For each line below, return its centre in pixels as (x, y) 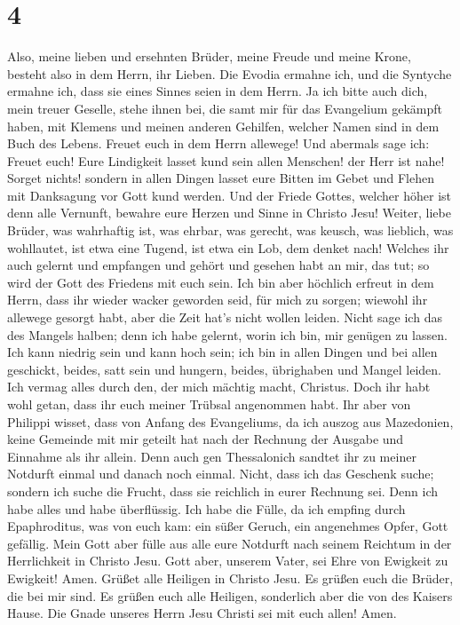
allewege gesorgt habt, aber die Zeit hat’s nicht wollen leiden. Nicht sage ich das (225, 317)
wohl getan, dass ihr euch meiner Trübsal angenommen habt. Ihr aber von (209, 404)
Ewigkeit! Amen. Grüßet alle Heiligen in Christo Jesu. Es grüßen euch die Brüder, (230, 578)
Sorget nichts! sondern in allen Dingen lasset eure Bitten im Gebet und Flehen (221, 178)
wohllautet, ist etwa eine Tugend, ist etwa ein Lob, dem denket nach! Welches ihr (228, 247)
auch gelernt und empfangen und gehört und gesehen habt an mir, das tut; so (218, 265)
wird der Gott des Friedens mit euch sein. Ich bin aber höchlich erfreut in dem (221, 282)
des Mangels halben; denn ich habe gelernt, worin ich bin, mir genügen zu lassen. (227, 334)
